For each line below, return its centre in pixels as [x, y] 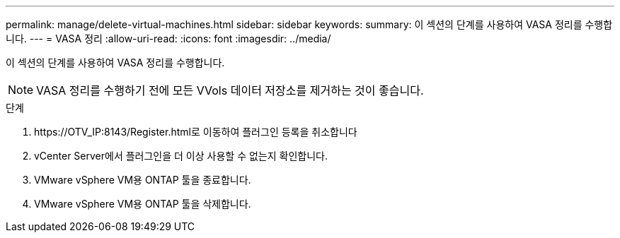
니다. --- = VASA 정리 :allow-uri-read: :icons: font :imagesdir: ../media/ [168, 38]
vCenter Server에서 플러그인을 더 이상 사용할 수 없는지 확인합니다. [181, 156]
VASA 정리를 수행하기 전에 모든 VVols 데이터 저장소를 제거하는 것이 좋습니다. [230, 90]
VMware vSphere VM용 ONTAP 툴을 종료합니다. [143, 180]
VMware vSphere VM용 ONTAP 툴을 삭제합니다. [143, 204]
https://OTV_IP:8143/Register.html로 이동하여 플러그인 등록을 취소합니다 [196, 132]
